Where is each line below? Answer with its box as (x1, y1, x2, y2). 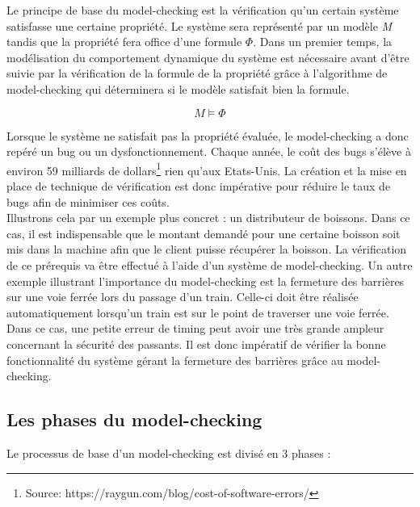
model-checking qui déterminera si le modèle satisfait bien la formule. (6, 80, 350, 97)
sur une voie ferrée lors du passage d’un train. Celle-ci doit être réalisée (6, 288, 359, 305)
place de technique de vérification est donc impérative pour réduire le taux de (6, 178, 391, 194)
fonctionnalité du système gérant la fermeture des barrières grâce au (6, 351, 343, 368)
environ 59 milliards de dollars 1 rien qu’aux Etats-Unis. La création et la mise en (6, 159, 407, 178)
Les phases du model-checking (6, 407, 262, 432)
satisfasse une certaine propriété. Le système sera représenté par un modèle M (6, 17, 393, 34)
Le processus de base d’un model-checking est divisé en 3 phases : (6, 444, 331, 461)
